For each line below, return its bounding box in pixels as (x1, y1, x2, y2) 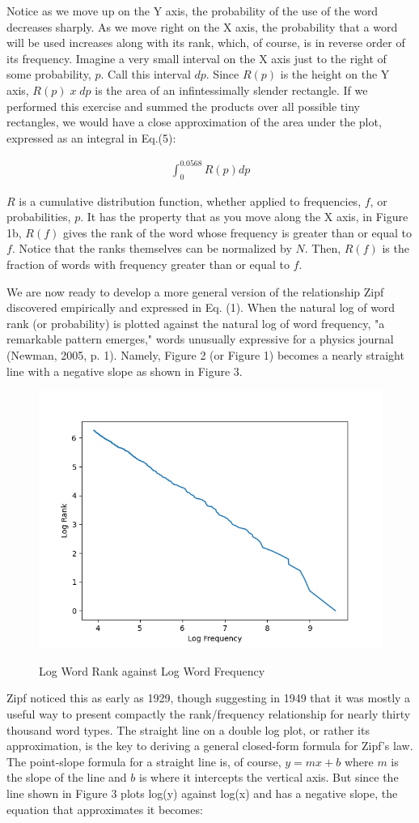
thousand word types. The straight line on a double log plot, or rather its (6, 721, 370, 738)
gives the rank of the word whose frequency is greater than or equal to (62, 224, 412, 241)
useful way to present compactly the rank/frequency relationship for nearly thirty (6, 705, 411, 722)
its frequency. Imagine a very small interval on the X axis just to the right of (6, 49, 387, 66)
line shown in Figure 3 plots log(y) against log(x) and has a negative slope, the (6, 784, 398, 801)
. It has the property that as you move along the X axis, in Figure (80, 208, 408, 225)
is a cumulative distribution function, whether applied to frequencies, (19, 192, 362, 209)
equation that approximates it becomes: (6, 800, 203, 817)
